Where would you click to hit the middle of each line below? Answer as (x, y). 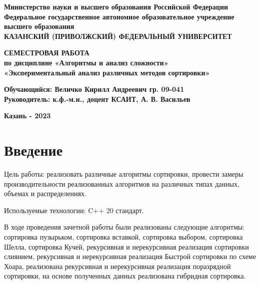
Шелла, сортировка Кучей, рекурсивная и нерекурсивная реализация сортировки (126, 246)
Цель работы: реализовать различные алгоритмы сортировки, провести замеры (124, 174)
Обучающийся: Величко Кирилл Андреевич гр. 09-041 (94, 89)
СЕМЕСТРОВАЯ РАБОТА (47, 53)
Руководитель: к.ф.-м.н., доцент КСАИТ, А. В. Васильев (97, 99)
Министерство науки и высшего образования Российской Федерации (116, 6)
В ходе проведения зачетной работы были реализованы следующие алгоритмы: (124, 227)
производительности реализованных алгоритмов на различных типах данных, (122, 183)
